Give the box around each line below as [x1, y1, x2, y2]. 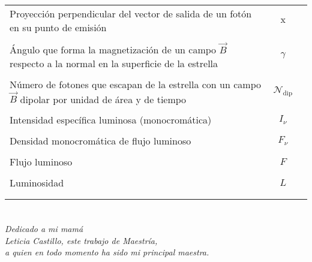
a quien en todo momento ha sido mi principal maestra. [5, 246, 209, 258]
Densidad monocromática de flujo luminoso [10, 134, 191, 148]
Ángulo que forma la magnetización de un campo [10, 42, 217, 56]
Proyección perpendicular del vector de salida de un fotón [10, 7, 252, 20]
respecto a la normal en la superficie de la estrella [10, 56, 218, 70]
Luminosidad [10, 176, 64, 190]
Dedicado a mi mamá [5, 222, 83, 235]
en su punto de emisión [10, 20, 107, 34]
